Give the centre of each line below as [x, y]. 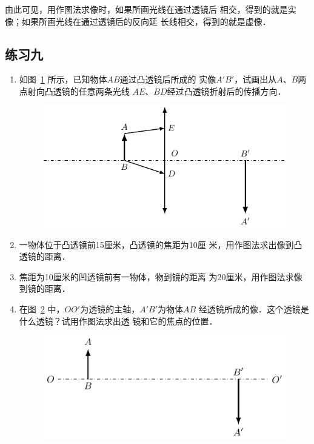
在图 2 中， [42, 309]
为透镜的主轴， [110, 309]
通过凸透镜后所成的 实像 [168, 79]
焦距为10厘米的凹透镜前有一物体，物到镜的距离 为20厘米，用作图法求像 [161, 276]
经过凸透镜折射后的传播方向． [226, 91]
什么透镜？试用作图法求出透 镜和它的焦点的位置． [118, 321]
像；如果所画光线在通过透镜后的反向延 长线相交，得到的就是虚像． [138, 21]
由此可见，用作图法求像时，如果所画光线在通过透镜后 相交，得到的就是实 [151, 9]
